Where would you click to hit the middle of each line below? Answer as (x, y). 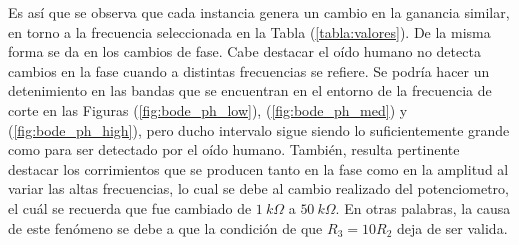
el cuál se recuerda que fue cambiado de (130, 207)
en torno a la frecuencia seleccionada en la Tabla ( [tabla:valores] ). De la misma (249, 31)
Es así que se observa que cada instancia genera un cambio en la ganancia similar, (259, 12)
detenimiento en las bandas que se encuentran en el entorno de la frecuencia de (250, 90)
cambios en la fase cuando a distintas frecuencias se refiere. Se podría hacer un (249, 70)
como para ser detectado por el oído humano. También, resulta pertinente (234, 149)
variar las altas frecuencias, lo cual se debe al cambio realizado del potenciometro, (258, 188)
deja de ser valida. (452, 227)
